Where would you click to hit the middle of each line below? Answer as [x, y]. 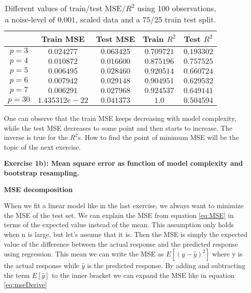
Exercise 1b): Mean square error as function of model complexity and [124, 163]
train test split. [190, 19]
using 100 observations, [177, 8]
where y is [227, 254]
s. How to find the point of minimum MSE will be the [158, 137]
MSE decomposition [39, 189]
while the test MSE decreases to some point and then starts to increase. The [118, 127]
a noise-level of [30, 19]
